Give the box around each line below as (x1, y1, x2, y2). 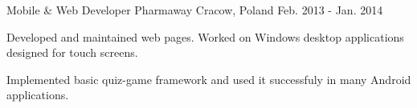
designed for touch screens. (6, 44, 138, 61)
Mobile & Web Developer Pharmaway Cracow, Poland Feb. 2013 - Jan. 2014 (6, 2, 383, 18)
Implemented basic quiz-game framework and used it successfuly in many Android (6, 70, 411, 87)
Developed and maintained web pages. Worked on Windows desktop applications (6, 28, 404, 45)
